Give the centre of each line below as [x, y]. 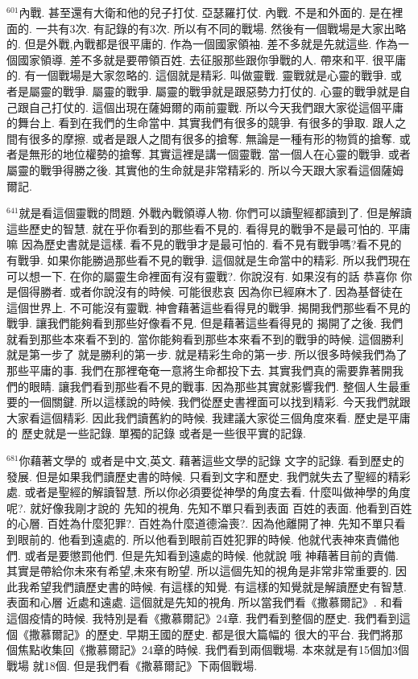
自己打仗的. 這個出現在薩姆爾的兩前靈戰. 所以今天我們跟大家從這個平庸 [216, 107]
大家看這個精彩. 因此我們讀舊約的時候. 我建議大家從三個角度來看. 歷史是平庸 [209, 417]
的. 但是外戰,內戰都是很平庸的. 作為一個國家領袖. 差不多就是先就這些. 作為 [203, 44]
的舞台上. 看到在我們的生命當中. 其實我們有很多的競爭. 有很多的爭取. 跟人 [201, 123]
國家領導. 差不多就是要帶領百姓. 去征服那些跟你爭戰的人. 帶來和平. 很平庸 [212, 59]
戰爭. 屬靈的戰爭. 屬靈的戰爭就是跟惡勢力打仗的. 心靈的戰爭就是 [231, 91]
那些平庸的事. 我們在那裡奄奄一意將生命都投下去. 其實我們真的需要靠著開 [200, 370]
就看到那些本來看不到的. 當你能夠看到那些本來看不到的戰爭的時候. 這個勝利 [205, 338]
